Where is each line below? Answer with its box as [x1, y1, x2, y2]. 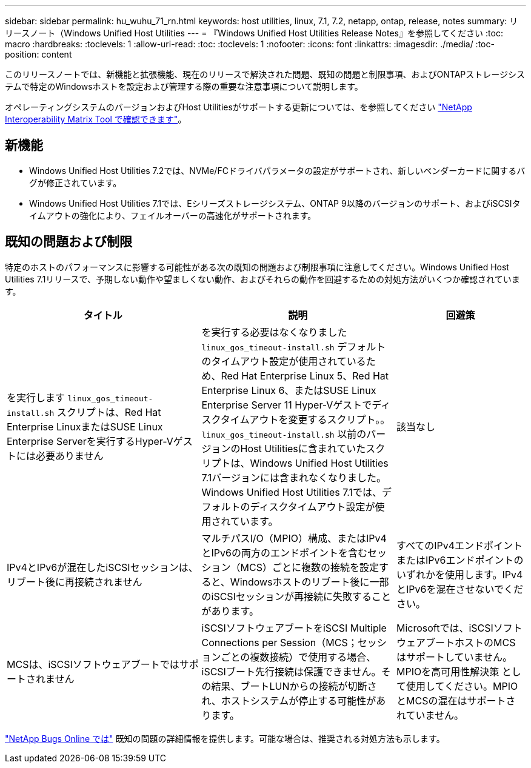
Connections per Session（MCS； [201, 636, 358, 649]
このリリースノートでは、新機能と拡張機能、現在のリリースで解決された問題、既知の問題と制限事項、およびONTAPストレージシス [5, 69, 526, 79]
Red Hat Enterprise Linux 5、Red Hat [221, 369, 389, 382]
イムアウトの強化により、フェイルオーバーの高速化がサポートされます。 [29, 210, 316, 221]
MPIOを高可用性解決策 [396, 665, 499, 678]
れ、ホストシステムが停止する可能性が [201, 694, 376, 707]
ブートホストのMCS [426, 636, 516, 649]
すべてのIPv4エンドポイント [396, 539, 523, 552]
